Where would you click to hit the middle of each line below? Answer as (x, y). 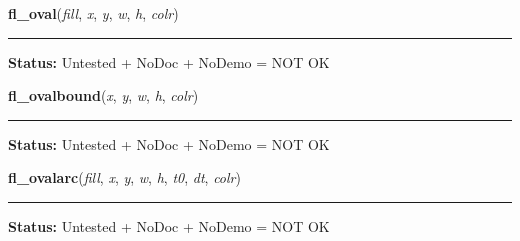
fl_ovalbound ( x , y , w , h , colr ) (103, 95)
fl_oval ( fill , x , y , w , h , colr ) (93, 13)
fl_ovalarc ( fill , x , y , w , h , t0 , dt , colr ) (124, 177)
